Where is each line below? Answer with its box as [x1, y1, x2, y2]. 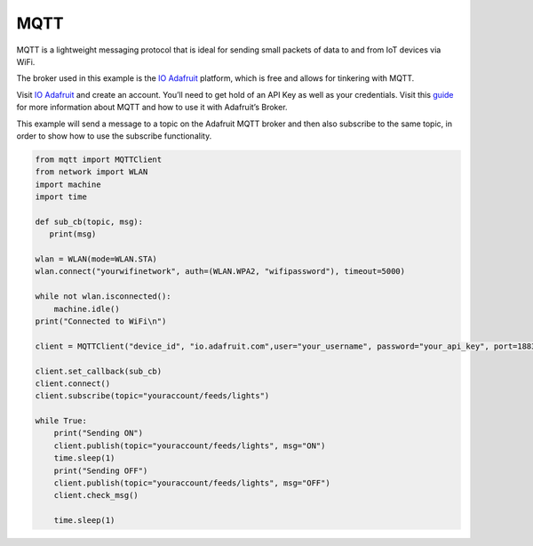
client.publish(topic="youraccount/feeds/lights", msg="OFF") [53, 478, 330, 488]
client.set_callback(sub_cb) [35, 365, 163, 376]
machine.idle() [53, 303, 120, 314]
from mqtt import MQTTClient [35, 154, 163, 165]
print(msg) [49, 229, 97, 239]
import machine [35, 179, 101, 189]
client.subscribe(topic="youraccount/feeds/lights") [35, 391, 270, 401]
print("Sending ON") [53, 428, 144, 438]
